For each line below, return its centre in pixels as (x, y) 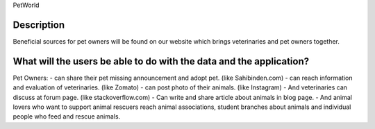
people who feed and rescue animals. (67, 117)
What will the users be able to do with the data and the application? (161, 61)
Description (39, 25)
